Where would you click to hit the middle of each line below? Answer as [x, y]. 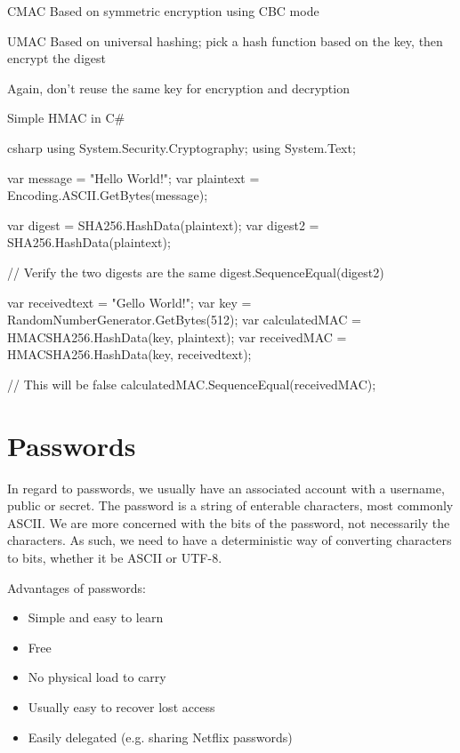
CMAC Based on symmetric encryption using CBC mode [163, 11]
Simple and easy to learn [96, 617]
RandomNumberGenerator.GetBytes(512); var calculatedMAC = [184, 320]
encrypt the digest [56, 58]
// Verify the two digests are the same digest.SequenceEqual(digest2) [196, 272]
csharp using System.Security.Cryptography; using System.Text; [182, 147]
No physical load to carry [97, 677]
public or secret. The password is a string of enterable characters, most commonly [230, 505]
